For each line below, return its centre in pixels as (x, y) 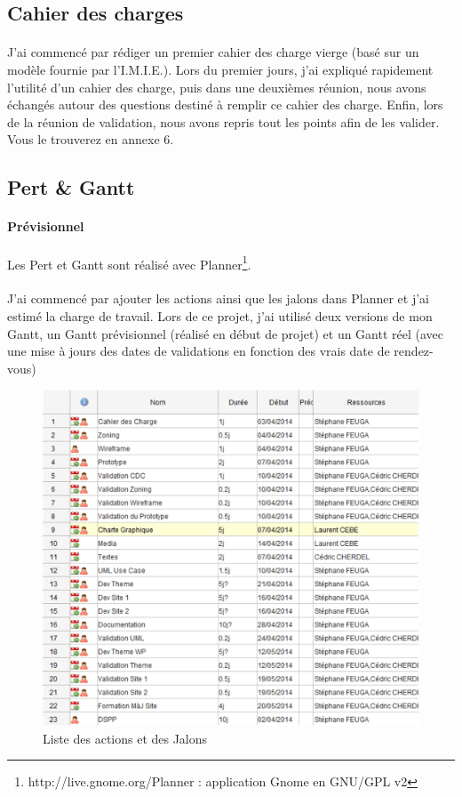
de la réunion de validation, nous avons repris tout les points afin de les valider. (223, 121)
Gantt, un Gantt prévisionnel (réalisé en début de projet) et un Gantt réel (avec (226, 333)
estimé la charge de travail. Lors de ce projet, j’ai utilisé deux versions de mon (220, 315)
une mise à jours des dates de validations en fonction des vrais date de (199, 351)
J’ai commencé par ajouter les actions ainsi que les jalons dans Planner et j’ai (219, 298)
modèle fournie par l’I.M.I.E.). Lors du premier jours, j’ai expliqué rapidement (220, 69)
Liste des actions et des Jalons (125, 738)
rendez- (414, 351)
